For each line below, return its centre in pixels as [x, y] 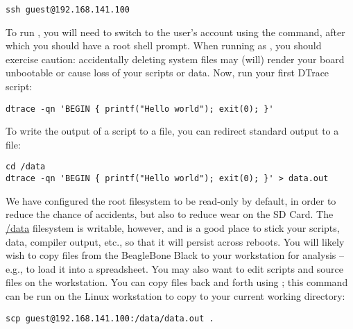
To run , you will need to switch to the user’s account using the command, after [175, 32]
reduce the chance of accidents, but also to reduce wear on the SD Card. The [170, 214]
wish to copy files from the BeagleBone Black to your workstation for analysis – [175, 255]
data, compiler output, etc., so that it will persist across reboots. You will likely [175, 241]
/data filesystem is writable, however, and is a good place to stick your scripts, [173, 227]
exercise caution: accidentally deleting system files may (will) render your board [175, 59]
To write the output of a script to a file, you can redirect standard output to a [172, 131]
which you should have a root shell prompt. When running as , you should [164, 45]
